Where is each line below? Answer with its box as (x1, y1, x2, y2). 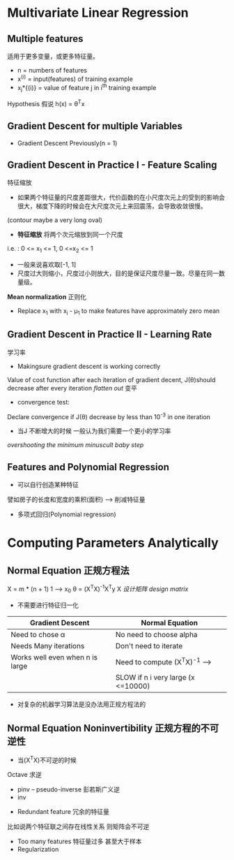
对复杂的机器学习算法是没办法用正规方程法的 (17, 700, 146, 708)
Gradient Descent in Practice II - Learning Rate (7, 328, 212, 340)
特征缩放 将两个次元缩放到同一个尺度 (17, 231, 123, 239)
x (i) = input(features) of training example (17, 73, 134, 83)
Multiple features (7, 33, 84, 45)
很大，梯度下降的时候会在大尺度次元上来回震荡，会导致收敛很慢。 (17, 202, 207, 210)
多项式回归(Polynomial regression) (17, 510, 116, 518)
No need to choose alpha (115, 629, 198, 639)
